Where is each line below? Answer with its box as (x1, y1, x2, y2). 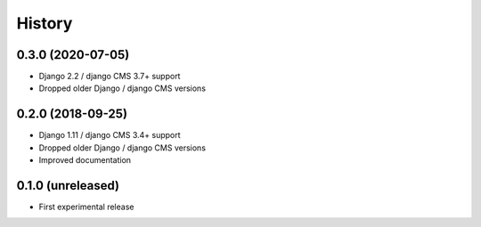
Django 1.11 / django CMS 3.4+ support (38, 130, 182, 141)
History (16, 13, 73, 33)
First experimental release (38, 201, 135, 213)
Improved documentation (38, 155, 132, 166)
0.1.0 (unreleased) (16, 178, 120, 193)
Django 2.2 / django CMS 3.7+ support (38, 71, 181, 82)
